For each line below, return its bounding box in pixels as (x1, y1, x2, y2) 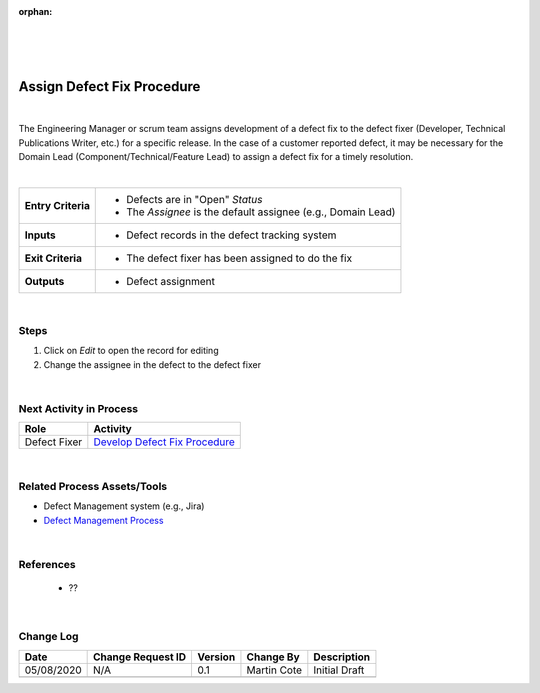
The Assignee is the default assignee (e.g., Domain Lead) (126, 205, 396, 219)
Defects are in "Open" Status (126, 193, 263, 207)
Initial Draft (313, 663, 365, 677)
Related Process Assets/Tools (18, 479, 168, 493)
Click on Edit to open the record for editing (43, 345, 219, 357)
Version (197, 650, 236, 664)
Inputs (24, 228, 56, 242)
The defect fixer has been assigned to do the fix (126, 251, 353, 265)
